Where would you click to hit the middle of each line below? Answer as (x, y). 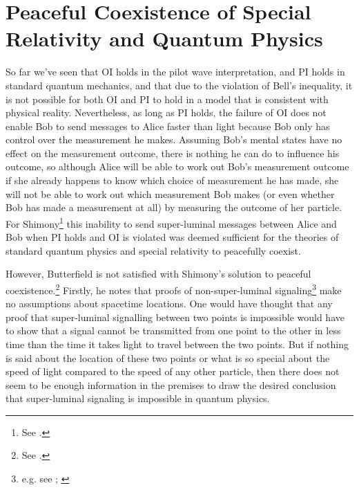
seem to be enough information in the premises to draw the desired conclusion (171, 384)
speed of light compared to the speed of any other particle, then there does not (173, 371)
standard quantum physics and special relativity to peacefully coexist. (153, 250)
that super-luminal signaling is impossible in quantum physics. (138, 398)
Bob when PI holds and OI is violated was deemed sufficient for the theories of (172, 237)
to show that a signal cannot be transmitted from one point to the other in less (173, 330)
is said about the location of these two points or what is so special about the (168, 357)
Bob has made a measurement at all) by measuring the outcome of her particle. (174, 207)
